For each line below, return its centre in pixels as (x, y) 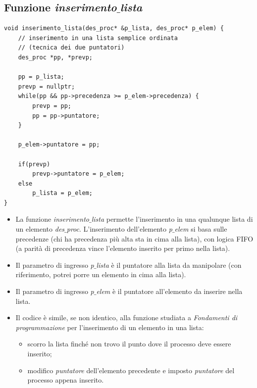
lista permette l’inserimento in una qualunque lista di (172, 219)
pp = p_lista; (41, 77)
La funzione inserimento (52, 219)
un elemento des (40, 229)
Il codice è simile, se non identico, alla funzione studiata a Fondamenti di (127, 317)
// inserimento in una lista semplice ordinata (98, 38)
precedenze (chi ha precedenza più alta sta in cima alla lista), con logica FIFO (134, 238)
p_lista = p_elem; (62, 193)
